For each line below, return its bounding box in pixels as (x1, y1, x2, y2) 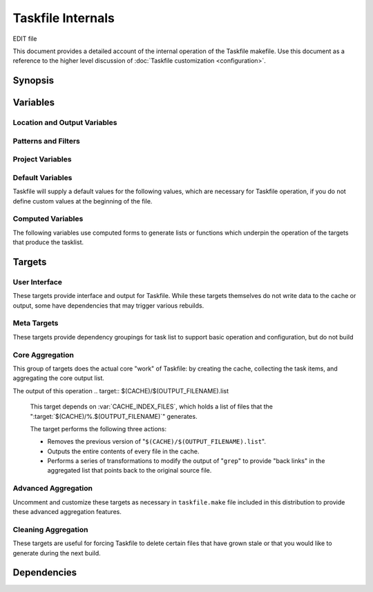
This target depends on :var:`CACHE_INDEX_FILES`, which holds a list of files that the (30, 402, 273, 411)
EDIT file (12, 34, 37, 43)
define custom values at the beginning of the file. (12, 197, 153, 205)
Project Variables (12, 155, 72, 164)
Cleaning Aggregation (12, 524, 88, 534)
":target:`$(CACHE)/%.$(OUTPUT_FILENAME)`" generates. (30, 412, 198, 420)
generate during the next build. (12, 549, 102, 557)
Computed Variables (12, 214, 84, 224)
